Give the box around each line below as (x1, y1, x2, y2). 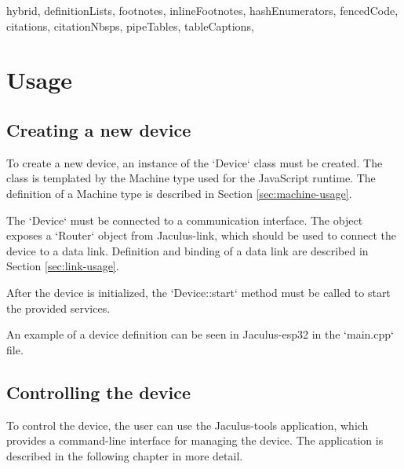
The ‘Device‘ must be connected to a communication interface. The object (6, 211, 363, 228)
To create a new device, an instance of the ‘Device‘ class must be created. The (6, 154, 383, 170)
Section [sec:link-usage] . (6, 258, 119, 274)
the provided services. (6, 299, 111, 316)
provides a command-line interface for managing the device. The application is (6, 432, 384, 449)
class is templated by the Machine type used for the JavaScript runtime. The (6, 170, 376, 186)
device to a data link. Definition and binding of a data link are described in (6, 242, 369, 258)
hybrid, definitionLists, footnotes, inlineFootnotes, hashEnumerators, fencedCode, (6, 2, 399, 18)
